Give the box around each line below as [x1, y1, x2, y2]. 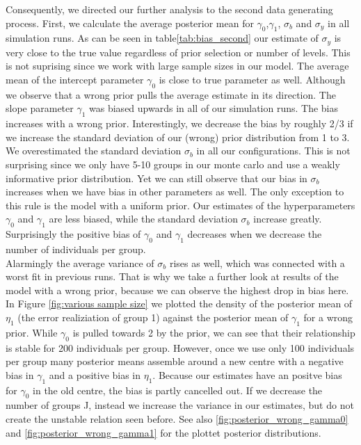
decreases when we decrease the [187, 227, 322, 241]
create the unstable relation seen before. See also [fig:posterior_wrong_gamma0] [6, 411, 348, 426]
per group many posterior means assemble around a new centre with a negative [6, 354, 344, 369]
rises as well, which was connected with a [169, 255, 345, 270]
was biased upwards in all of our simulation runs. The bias [89, 101, 339, 115]
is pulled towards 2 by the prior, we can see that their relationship [72, 325, 355, 339]
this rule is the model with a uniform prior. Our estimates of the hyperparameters [6, 197, 355, 212]
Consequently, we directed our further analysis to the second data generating [6, 2, 333, 16]
